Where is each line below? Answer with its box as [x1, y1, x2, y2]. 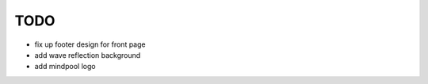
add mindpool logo [34, 62, 96, 71]
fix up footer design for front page [34, 40, 146, 49]
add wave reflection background [34, 50, 141, 59]
